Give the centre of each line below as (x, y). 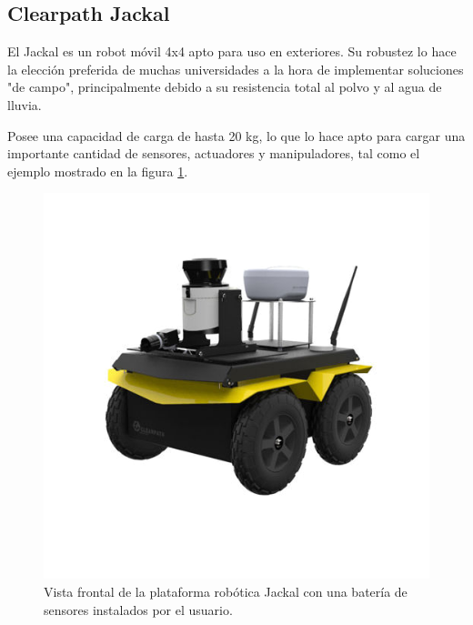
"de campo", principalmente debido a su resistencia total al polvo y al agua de (225, 87)
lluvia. (25, 104)
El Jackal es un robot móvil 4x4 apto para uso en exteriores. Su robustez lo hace (232, 51)
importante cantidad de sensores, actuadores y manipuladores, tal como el (214, 153)
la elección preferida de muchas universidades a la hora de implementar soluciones (236, 69)
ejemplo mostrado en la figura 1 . (98, 171)
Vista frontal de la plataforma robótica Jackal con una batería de (226, 591)
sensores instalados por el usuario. (138, 609)
